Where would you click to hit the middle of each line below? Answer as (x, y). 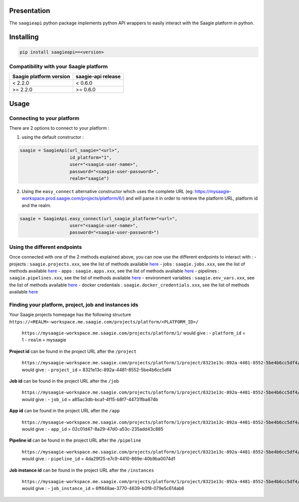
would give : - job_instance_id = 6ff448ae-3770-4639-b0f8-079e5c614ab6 (103, 489)
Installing (24, 37)
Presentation (30, 11)
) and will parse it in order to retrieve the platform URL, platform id (190, 198)
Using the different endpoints (46, 247)
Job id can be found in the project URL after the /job (64, 381)
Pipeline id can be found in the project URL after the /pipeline (75, 440)
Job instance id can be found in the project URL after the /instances (82, 470)
